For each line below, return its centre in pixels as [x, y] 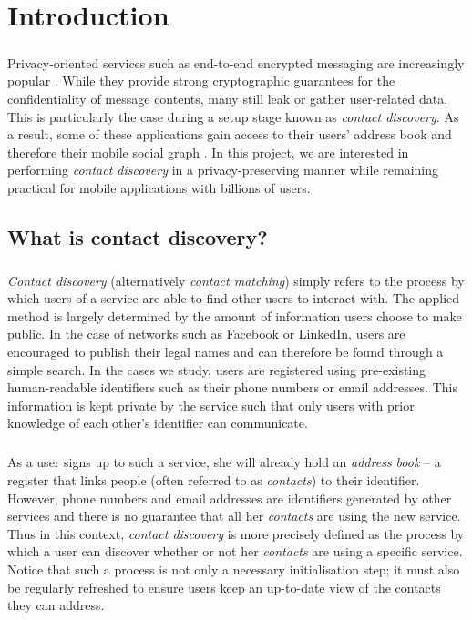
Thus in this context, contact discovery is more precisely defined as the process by [236, 533]
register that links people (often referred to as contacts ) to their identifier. [214, 479]
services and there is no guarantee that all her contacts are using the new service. [234, 516]
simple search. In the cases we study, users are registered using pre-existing [217, 369]
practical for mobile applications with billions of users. [159, 187]
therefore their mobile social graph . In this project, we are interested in [208, 152]
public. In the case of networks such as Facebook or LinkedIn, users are [206, 334]
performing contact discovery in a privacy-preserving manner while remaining [223, 170]
